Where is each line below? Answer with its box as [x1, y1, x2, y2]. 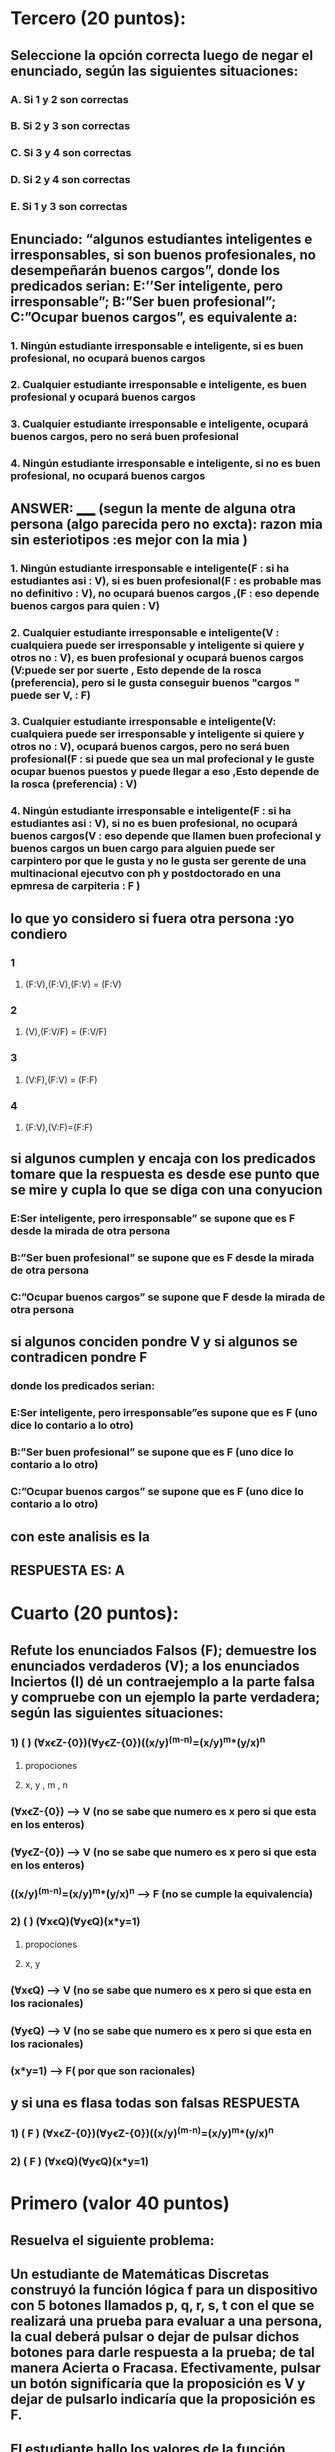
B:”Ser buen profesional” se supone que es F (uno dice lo [10, 1445, 294, 1459]
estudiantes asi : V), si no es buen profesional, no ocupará [10, 817, 298, 831]
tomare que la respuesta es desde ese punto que [10, 1166, 320, 1183]
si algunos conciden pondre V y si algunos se [10, 1333, 298, 1351]
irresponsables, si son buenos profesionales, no [10, 246, 317, 263]
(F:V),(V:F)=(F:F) [24, 1121, 93, 1133]
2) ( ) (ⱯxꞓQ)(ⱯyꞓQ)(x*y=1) [10, 1915, 141, 1929]
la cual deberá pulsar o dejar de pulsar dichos [10, 2328, 300, 2346]
